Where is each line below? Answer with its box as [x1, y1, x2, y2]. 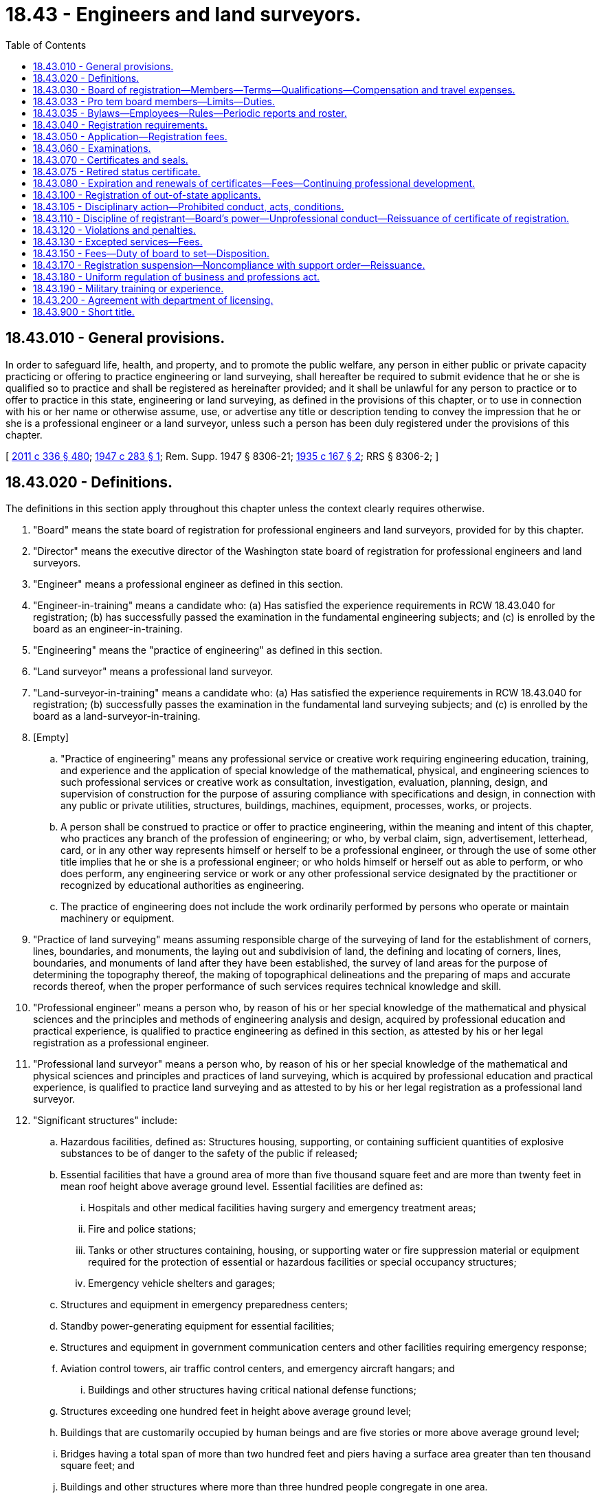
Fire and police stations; [88, 1223, 197, 1235]
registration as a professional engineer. [33, 1037, 210, 1049]
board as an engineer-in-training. [33, 623, 183, 635]
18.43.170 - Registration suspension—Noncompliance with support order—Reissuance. [33, 258, 425, 271]
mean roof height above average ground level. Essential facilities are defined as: [60, 1180, 423, 1193]
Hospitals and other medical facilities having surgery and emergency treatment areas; [88, 1202, 476, 1214]
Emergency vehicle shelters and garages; [88, 1277, 276, 1290]
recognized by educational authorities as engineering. [60, 879, 304, 892]
